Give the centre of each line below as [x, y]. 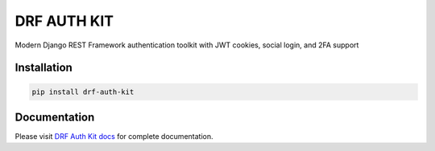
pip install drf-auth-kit [83, 92]
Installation [43, 68]
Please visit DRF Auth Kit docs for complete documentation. [114, 137]
